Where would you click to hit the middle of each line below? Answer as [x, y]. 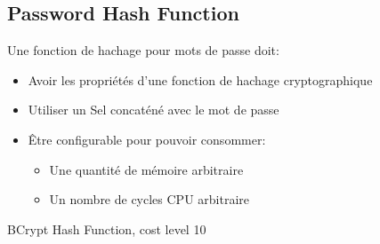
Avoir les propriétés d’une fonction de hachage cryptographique [200, 79]
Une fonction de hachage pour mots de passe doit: [143, 50]
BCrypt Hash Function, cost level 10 [107, 228]
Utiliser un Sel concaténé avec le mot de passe [154, 110]
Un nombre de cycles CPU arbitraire [150, 199]
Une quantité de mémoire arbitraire [146, 169]
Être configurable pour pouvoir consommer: [147, 139]
